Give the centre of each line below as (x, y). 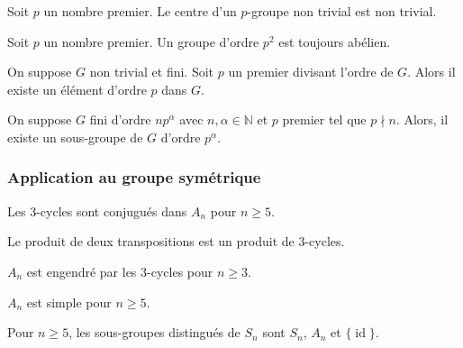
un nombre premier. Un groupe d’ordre (151, 41)
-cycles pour (180, 271)
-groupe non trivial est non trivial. (342, 11)
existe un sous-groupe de (75, 137)
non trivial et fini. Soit (152, 72)
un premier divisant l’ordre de (311, 72)
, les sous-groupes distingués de (154, 332)
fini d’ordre (120, 119)
